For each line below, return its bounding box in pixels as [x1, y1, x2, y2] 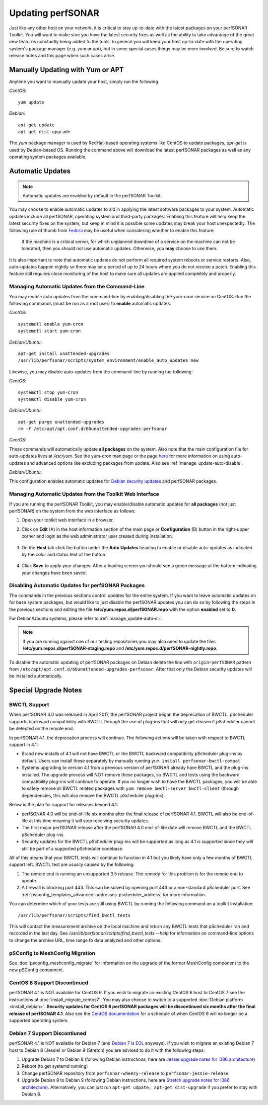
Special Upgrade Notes [9, 686, 82, 694]
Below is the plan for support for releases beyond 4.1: [9, 802, 118, 808]
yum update [18, 99, 45, 105]
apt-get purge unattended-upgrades [18, 419, 105, 425]
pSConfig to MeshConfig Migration [9, 949, 95, 956]
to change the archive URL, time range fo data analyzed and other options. [9, 937, 162, 943]
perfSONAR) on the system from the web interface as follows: [9, 508, 136, 514]
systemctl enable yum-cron [18, 321, 84, 327]
